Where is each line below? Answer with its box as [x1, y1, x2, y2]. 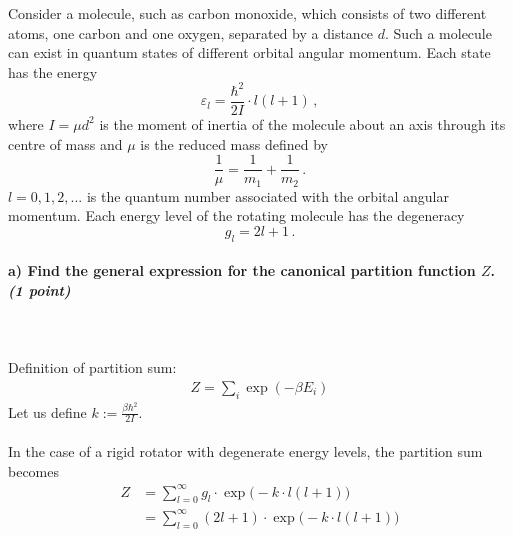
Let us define [8, 401, 87, 422]
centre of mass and [8, 133, 123, 154]
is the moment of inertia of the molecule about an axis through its [99, 113, 506, 134]
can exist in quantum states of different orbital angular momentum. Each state [8, 42, 491, 63]
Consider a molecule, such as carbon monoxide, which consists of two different [8, 3, 487, 23]
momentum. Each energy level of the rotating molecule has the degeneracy [8, 205, 465, 226]
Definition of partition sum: [8, 357, 177, 378]
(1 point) [8, 279, 71, 300]
